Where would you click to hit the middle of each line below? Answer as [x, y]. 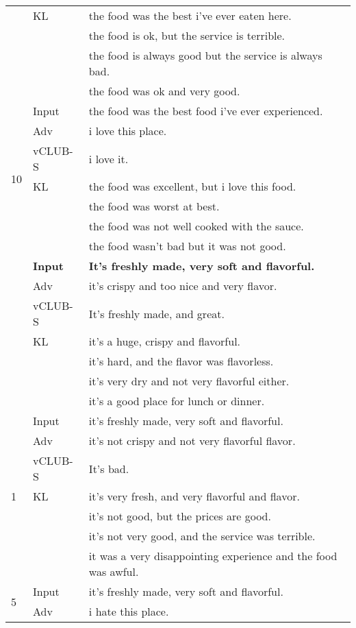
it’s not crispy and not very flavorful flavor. [192, 440]
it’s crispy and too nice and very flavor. [183, 286]
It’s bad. [109, 468]
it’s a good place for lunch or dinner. [177, 401]
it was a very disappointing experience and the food [213, 556]
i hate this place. [129, 611]
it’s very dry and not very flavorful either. [189, 381]
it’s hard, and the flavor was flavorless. [181, 361]
